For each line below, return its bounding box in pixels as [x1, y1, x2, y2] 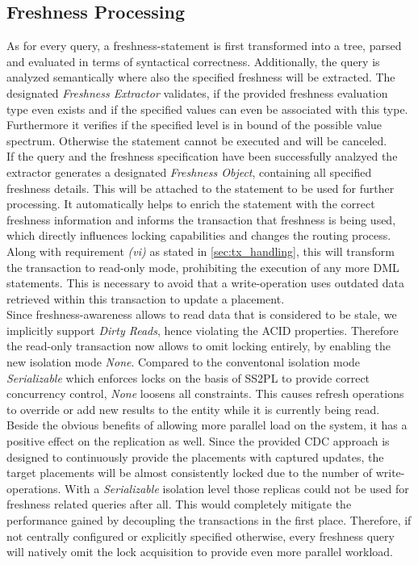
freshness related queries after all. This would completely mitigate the [6, 496, 352, 513]
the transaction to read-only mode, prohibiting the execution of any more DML [6, 258, 399, 275]
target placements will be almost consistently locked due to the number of [6, 464, 373, 481]
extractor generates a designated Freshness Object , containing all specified [6, 163, 372, 180]
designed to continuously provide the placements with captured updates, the [6, 448, 384, 465]
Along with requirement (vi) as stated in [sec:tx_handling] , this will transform [6, 242, 395, 259]
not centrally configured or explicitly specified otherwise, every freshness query [6, 527, 395, 544]
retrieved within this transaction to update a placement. [6, 290, 285, 307]
